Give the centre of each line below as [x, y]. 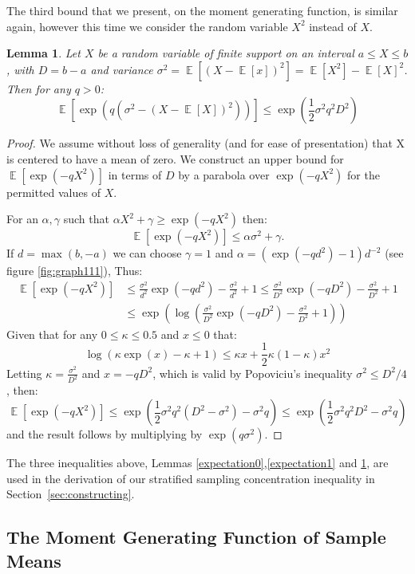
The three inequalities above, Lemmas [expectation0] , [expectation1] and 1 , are [198, 462]
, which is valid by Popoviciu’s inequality [253, 373]
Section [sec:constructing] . [71, 494]
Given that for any [52, 334]
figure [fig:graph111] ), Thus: [75, 271]
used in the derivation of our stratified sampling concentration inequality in [191, 478]
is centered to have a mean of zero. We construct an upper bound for [175, 158]
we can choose [147, 253]
